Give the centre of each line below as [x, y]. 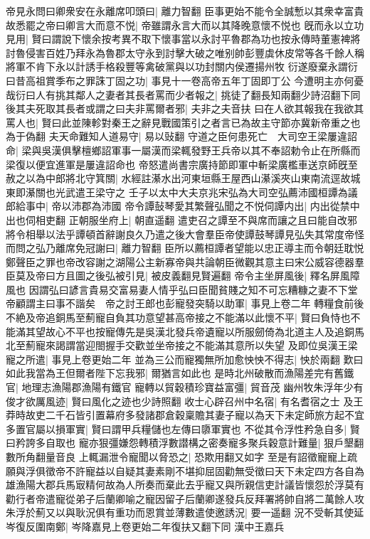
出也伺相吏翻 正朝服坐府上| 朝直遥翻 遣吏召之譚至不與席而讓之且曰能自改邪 [181, 219]
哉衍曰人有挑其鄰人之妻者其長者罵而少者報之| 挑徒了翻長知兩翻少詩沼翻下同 [183, 94]
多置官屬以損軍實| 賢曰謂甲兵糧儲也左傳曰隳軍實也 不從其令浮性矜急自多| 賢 [183, 428]
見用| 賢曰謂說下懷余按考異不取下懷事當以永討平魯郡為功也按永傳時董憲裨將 [183, 39]
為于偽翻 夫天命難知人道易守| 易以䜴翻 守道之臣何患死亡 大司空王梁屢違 [176, 136]
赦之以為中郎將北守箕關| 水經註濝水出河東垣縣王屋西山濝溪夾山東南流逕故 [178, 178]
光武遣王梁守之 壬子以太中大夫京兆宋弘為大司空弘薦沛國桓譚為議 [206, 192]
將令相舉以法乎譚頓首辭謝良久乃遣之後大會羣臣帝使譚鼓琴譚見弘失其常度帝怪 [185, 234]
